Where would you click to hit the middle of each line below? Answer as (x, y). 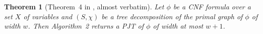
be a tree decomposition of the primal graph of (172, 16)
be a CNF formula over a (212, 6)
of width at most (178, 26)
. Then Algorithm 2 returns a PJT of (86, 26)
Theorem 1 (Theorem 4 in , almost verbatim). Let (84, 6)
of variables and (48, 16)
